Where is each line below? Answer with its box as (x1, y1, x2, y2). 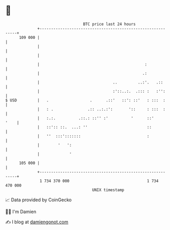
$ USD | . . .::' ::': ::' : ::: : (5, 97, 166, 103)
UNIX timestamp (92, 187, 125, 193)
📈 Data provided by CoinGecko (5, 197, 72, 203)
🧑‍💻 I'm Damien (5, 208, 37, 215)
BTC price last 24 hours (83, 22, 136, 27)
